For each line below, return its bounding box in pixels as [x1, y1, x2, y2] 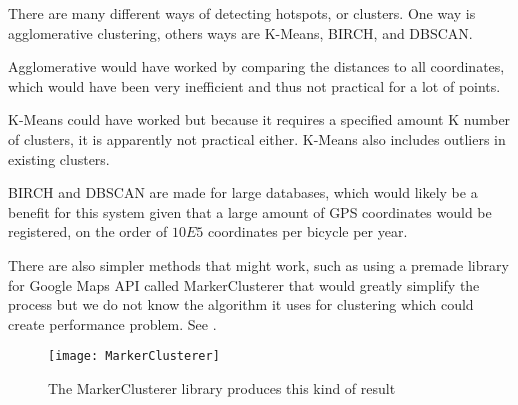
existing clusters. [8, 148, 110, 169]
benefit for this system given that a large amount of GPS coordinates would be [8, 201, 492, 222]
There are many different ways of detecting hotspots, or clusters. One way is [8, 3, 476, 23]
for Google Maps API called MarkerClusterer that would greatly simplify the [8, 274, 480, 295]
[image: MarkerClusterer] [48, 349, 220, 364]
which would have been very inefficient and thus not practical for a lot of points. [8, 75, 501, 96]
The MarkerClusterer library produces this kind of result [48, 377, 396, 398]
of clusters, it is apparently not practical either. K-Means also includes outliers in [8, 128, 506, 149]
